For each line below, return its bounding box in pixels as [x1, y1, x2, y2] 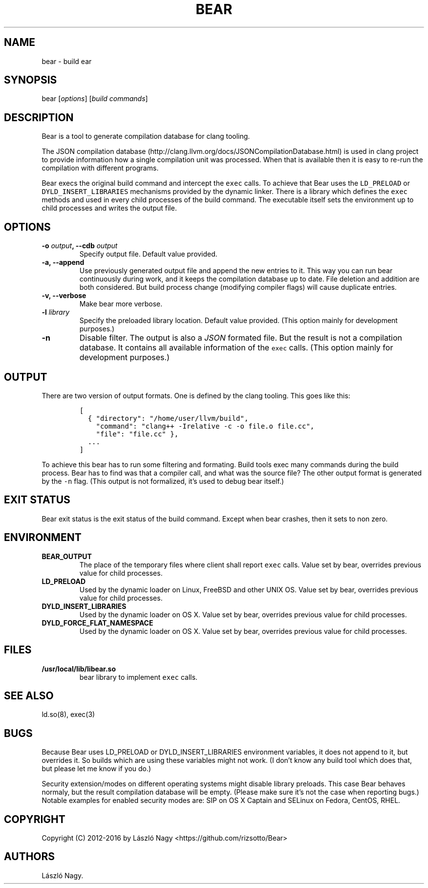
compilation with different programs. [42, 164, 159, 173]
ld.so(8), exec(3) [42, 710, 95, 719]
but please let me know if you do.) [42, 764, 151, 773]
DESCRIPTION [4, 111, 74, 124]
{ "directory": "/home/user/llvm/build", [87, 414, 249, 422]
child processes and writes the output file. [42, 204, 177, 213]
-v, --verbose [42, 291, 86, 300]
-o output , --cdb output [42, 241, 118, 250]
